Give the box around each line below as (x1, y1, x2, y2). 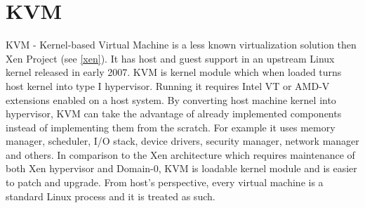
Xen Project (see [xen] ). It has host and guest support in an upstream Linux (6, 51, 335, 65)
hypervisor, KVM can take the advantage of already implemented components (6, 106, 342, 121)
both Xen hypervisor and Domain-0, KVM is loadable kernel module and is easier (6, 161, 357, 176)
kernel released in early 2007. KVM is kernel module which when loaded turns (6, 65, 342, 79)
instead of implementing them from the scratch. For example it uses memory (6, 119, 336, 134)
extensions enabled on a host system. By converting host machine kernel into (6, 92, 336, 107)
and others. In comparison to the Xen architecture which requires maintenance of (6, 147, 355, 162)
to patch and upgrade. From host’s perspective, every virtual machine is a (6, 175, 324, 190)
